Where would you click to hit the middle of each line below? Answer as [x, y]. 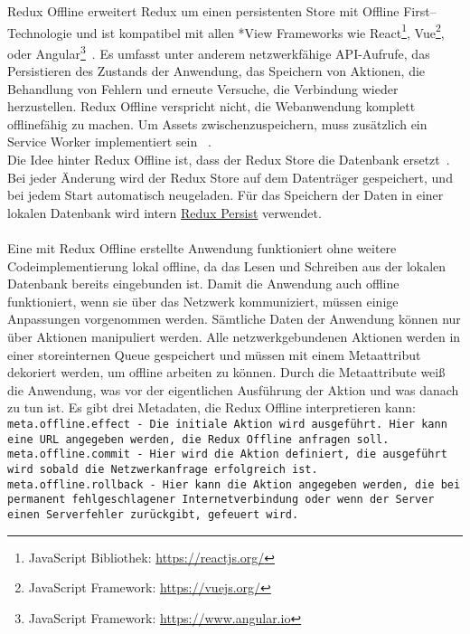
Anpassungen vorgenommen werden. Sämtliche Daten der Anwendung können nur [234, 319]
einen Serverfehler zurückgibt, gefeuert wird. [153, 514]
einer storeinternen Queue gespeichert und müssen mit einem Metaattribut [214, 354]
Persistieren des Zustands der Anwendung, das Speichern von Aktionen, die [216, 71]
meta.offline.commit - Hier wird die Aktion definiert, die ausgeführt [227, 454]
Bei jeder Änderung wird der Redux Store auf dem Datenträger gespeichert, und [230, 177]
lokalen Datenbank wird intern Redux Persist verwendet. [164, 212]
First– [420, 11]
